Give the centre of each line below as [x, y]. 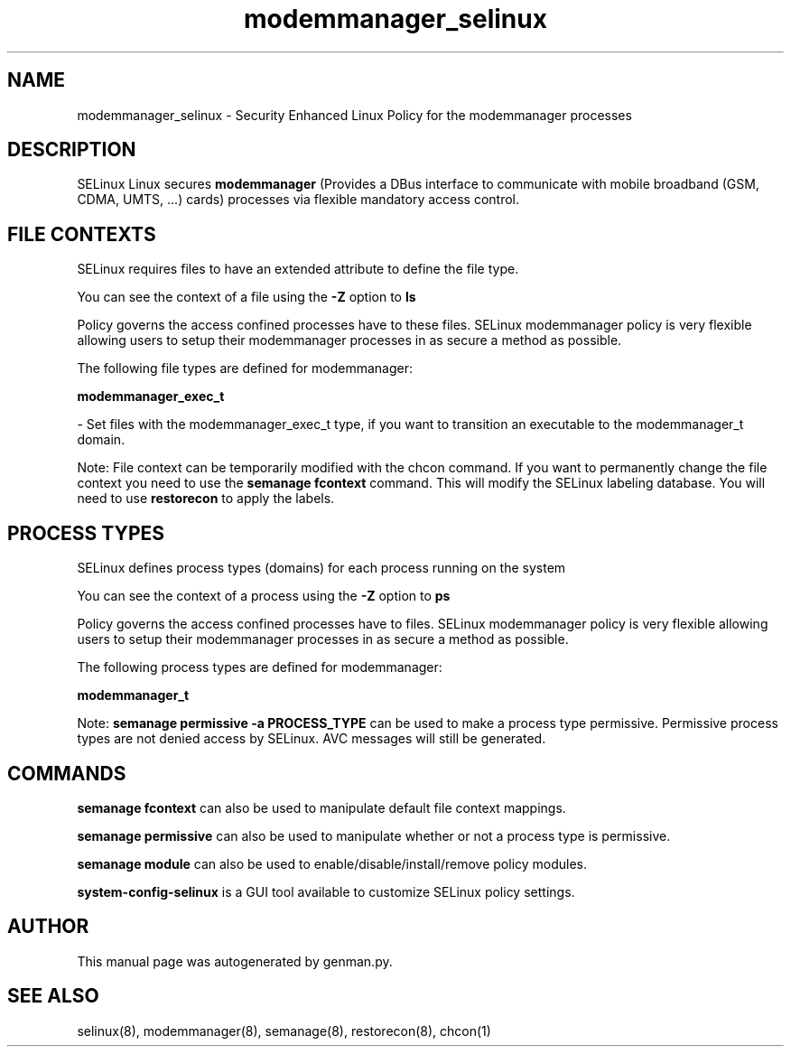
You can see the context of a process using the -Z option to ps [264, 596]
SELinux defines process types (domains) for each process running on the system [321, 568]
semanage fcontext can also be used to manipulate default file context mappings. [321, 807]
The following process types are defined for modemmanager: [260, 667]
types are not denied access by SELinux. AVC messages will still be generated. [312, 739]
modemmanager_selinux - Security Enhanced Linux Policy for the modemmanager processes [354, 115]
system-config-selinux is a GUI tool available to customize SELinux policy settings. [326, 891]
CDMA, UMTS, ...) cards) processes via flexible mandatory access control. [298, 200]
